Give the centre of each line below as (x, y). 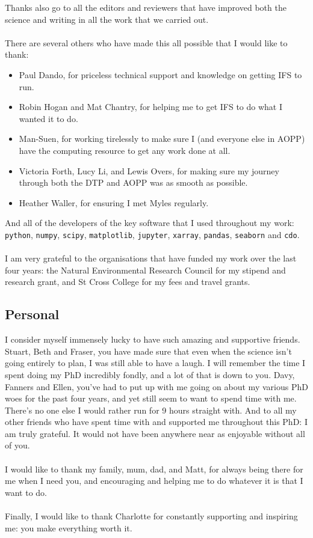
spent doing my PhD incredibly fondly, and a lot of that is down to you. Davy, (150, 374)
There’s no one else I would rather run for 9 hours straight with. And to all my (151, 410)
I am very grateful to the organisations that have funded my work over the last (151, 258)
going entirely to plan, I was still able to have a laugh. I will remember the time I (155, 363)
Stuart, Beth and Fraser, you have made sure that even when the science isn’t (148, 351)
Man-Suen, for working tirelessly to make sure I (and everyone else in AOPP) (162, 139)
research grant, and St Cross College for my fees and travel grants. (128, 282)
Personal (32, 314)
